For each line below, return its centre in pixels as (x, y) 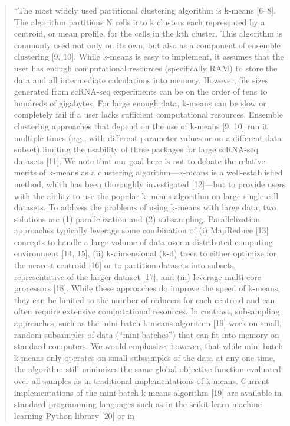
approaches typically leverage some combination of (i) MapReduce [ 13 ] (141, 230)
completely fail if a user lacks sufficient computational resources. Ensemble (148, 114)
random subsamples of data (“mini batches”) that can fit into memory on (146, 334)
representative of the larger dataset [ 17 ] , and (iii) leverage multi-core (138, 276)
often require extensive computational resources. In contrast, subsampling (147, 311)
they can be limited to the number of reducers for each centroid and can (144, 299)
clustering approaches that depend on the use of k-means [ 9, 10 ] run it (141, 126)
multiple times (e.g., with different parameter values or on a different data (148, 137)
